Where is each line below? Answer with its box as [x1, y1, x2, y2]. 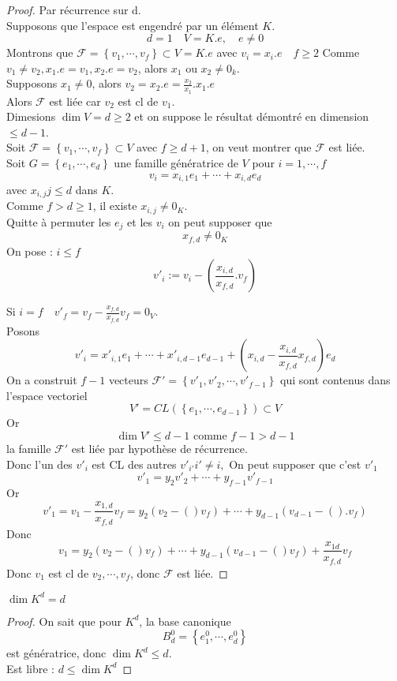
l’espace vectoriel [6, 387, 88, 403]
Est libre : [6, 660, 54, 676]
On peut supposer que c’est [229, 455, 361, 472]
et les [127, 213, 153, 230]
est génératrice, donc [6, 645, 107, 661]
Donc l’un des [6, 455, 73, 472]
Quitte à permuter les [6, 213, 111, 230]
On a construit [6, 372, 77, 388]
